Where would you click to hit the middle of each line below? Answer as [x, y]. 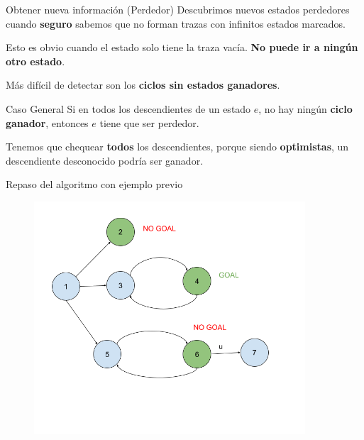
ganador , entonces [47, 122]
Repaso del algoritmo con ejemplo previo [94, 184]
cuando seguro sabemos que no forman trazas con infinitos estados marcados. [176, 23]
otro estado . [35, 61]
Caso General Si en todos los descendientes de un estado [128, 108]
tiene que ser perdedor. [149, 122]
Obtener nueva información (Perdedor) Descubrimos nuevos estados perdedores [178, 9]
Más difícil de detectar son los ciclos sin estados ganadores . [143, 85]
